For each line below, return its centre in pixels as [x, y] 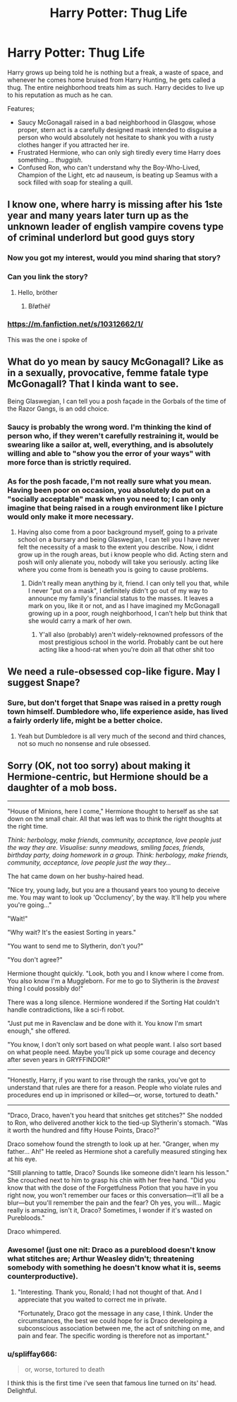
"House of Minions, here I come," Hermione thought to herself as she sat [113, 812]
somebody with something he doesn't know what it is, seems [114, 1268]
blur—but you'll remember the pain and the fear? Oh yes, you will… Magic [114, 1203]
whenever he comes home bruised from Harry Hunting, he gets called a [111, 80]
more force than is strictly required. [69, 462]
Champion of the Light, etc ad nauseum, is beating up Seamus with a [118, 175]
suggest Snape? [44, 683]
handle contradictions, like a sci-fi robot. [66, 1010]
